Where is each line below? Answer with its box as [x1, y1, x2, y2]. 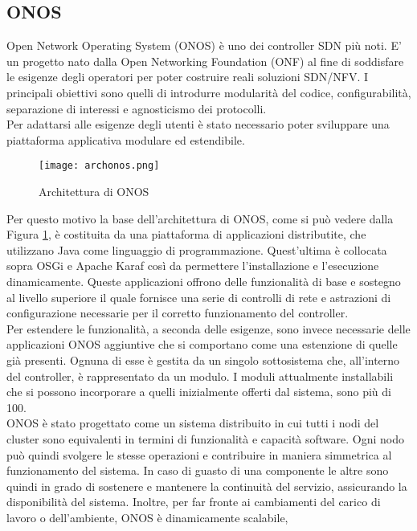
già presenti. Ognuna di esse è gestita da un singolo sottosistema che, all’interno [6, 351, 400, 368]
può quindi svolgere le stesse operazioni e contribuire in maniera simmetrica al [6, 446, 392, 463]
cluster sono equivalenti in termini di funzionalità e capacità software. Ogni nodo [6, 430, 405, 447]
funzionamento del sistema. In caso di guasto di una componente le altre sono [6, 462, 389, 479]
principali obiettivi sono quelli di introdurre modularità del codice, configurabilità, [6, 84, 411, 100]
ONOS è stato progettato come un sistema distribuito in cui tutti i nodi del [6, 415, 379, 431]
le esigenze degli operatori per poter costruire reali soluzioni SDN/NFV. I [6, 68, 369, 85]
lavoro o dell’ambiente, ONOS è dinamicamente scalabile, [6, 509, 288, 525]
